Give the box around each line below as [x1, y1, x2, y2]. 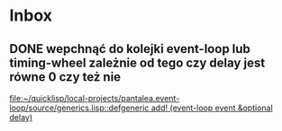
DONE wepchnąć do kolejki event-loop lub [9, 41, 250, 57]
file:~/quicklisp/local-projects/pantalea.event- [9, 93, 180, 103]
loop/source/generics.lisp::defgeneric [9, 102, 150, 113]
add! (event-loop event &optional [150, 102, 273, 113]
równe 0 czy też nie [9, 69, 122, 84]
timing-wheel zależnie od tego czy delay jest [9, 55, 266, 70]
